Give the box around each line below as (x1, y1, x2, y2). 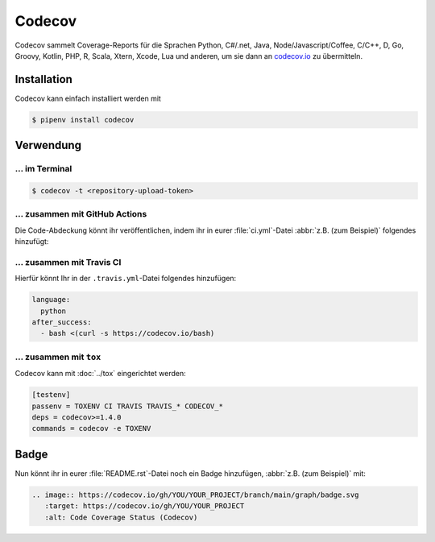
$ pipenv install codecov (31, 115, 135, 124)
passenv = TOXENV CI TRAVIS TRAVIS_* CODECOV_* (31, 401, 223, 411)
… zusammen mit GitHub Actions (14, 209, 147, 220)
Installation (14, 72, 72, 86)
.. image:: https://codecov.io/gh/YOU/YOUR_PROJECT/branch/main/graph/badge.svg (31, 490, 359, 499)
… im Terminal (14, 163, 72, 175)
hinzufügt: (14, 237, 49, 246)
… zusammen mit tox (14, 351, 101, 362)
